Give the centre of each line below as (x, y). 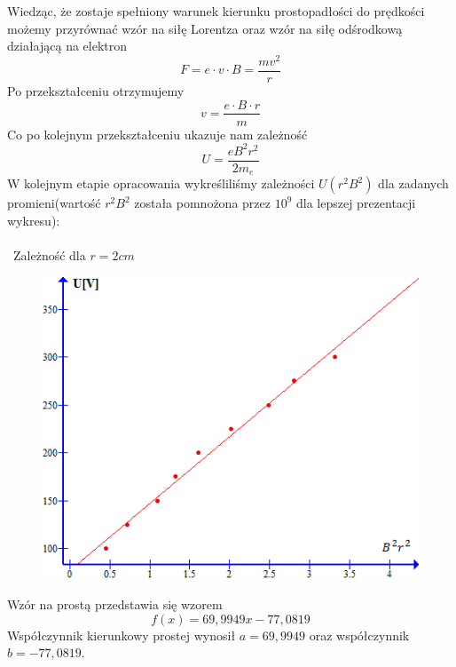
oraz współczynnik (359, 635)
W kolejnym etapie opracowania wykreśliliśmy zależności (161, 183)
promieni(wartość (54, 203)
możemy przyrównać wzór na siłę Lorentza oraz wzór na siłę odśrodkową (205, 28)
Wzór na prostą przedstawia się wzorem (115, 604)
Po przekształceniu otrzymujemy (96, 90)
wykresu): (34, 220)
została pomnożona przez (202, 203)
